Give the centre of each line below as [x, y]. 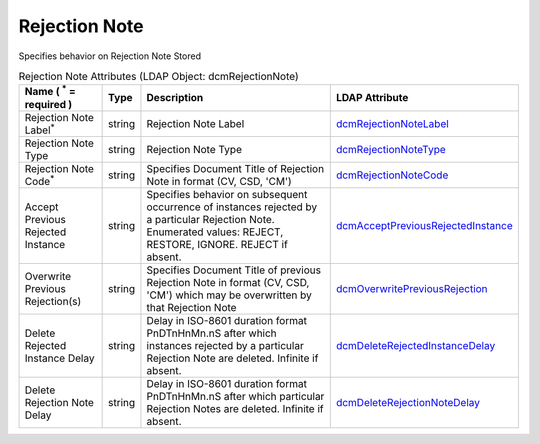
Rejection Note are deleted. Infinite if [232, 358]
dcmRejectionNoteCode [392, 175]
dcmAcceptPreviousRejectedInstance [424, 226]
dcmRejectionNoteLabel [392, 123]
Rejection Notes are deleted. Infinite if [235, 409]
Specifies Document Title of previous [234, 270]
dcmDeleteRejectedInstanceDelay [415, 346]
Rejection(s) [53, 302]
